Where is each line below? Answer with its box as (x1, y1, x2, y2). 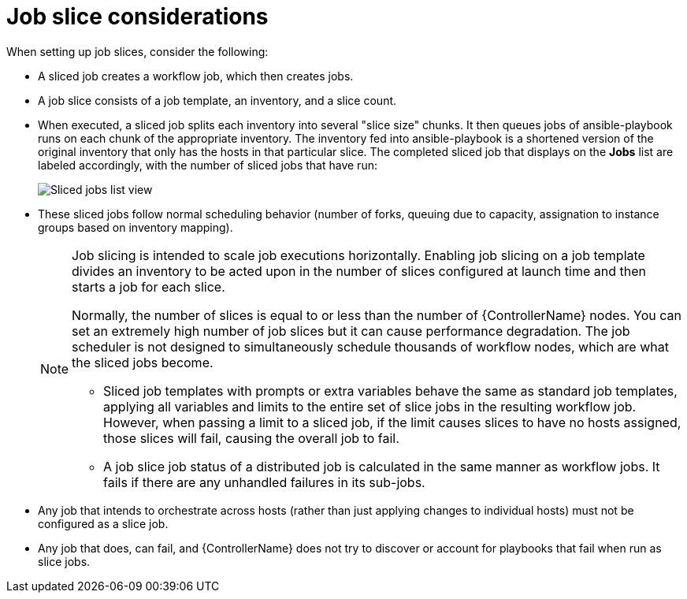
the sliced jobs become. (72, 354, 214, 370)
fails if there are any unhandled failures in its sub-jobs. (103, 474, 425, 490)
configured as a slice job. (38, 516, 169, 530)
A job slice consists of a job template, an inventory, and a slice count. (38, 93, 397, 107)
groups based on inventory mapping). (38, 220, 233, 234)
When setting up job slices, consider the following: (6, 44, 269, 58)
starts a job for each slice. (72, 278, 225, 295)
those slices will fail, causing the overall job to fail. (103, 430, 399, 446)
